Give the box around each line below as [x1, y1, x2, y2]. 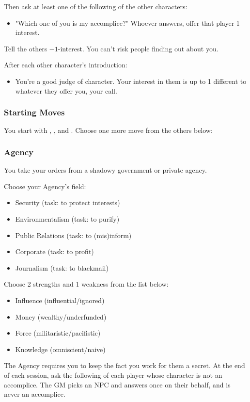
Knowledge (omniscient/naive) [15, 344, 106, 354]
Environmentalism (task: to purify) [15, 213, 120, 224]
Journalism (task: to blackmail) [15, 262, 109, 273]
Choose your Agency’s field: [4, 181, 86, 191]
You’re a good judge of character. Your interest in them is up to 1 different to [15, 76, 247, 86]
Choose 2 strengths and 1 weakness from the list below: [4, 279, 169, 289]
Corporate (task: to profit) [15, 246, 94, 257]
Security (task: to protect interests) [15, 197, 120, 208]
